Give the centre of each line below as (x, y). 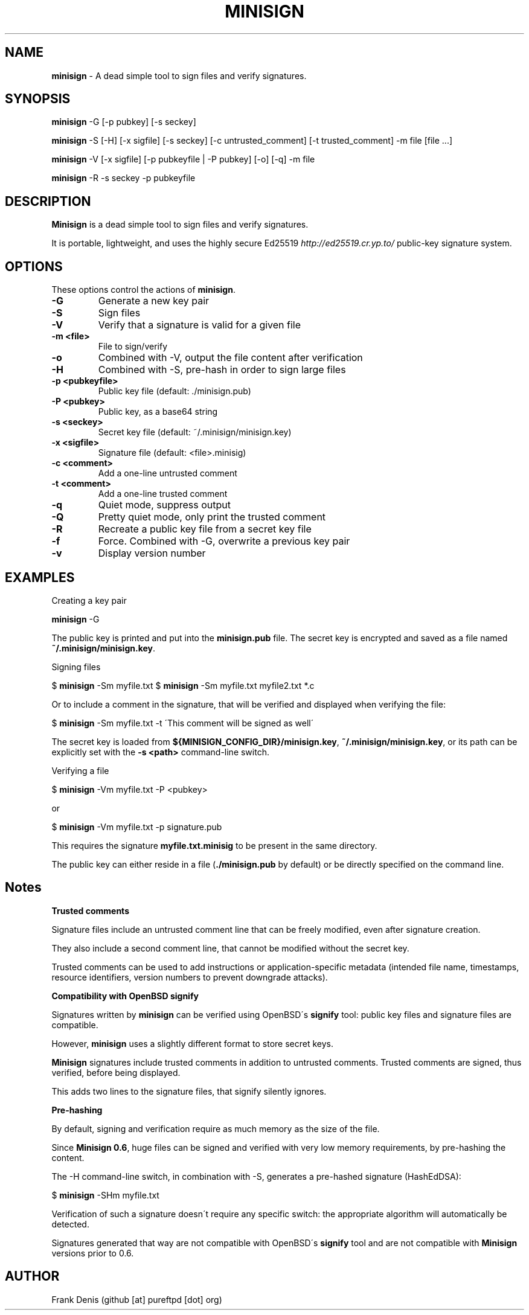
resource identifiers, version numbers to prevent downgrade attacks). (190, 977)
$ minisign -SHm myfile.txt (105, 1195)
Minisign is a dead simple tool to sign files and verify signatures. (180, 225)
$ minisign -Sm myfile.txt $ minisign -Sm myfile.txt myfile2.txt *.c (183, 685)
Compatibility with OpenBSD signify (125, 996)
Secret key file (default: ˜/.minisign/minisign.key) (195, 432)
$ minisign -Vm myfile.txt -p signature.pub (137, 827)
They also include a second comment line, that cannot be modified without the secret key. (230, 948)
